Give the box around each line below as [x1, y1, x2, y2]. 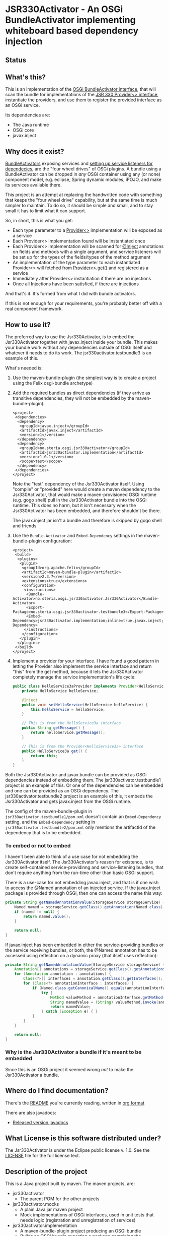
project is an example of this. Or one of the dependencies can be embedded [5, 782, 163, 788]
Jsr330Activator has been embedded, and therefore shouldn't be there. [12, 508, 161, 514]
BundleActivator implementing [5, 14, 136, 26]
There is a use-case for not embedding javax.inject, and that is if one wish [5, 880, 159, 886]
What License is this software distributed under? [5, 1134, 161, 1143]
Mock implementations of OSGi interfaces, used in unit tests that [20, 1212, 154, 1218]
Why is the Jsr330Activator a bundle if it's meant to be [5, 1048, 142, 1056]
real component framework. [5, 306, 63, 312]
